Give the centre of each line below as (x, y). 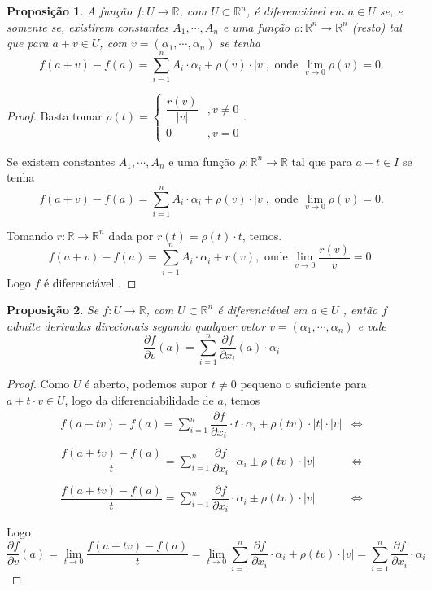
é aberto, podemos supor (146, 384)
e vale (372, 325)
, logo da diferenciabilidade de (139, 400)
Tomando (30, 235)
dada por (131, 235)
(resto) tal (377, 26)
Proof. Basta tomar (55, 116)
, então (360, 310)
